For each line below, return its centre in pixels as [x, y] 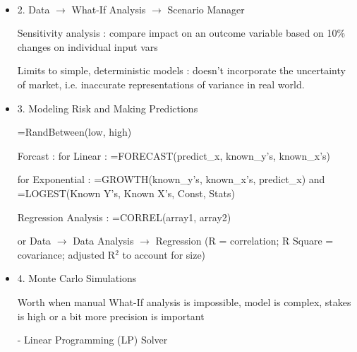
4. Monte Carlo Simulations [77, 278]
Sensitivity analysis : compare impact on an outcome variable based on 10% [181, 33]
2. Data [34, 9]
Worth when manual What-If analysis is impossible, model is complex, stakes [184, 301]
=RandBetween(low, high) [74, 132]
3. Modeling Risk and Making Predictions [108, 108]
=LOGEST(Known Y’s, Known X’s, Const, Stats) [126, 193]
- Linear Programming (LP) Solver [92, 340]
